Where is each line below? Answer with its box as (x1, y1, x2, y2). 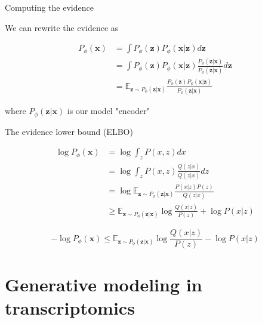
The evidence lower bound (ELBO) (5, 125, 133, 137)
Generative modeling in (5, 272, 202, 296)
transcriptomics (5, 295, 135, 319)
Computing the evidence (5, 1, 94, 13)
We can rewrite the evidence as (5, 21, 119, 33)
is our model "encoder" (67, 104, 150, 117)
